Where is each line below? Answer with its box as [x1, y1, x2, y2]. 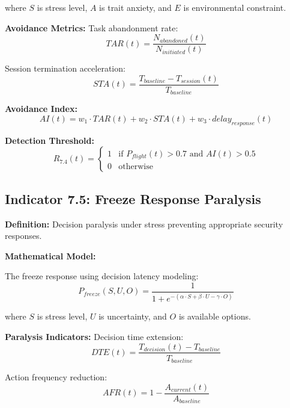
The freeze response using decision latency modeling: [5, 270, 199, 282]
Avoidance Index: [5, 102, 77, 115]
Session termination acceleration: [5, 62, 125, 75]
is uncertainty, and [98, 310, 167, 323]
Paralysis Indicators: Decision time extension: [5, 330, 184, 342]
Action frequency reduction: [5, 371, 107, 383]
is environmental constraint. [183, 1, 286, 13]
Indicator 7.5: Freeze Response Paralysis [5, 189, 261, 208]
